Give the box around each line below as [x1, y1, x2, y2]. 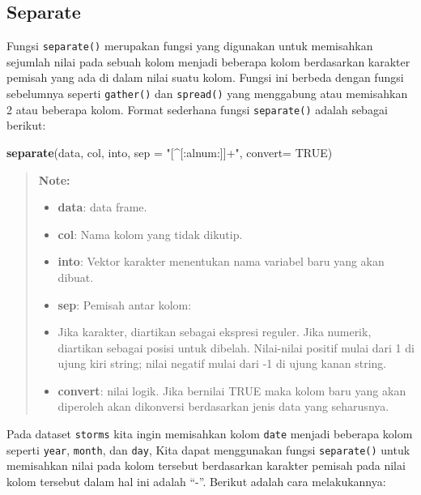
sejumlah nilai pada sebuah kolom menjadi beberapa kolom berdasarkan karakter [6, 53, 410, 70]
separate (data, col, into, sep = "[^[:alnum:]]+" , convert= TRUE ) [6, 143, 333, 160]
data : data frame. [57, 198, 147, 215]
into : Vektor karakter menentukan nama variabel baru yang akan [57, 253, 385, 270]
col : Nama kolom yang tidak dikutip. [57, 225, 243, 242]
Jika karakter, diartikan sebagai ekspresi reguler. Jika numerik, [57, 323, 372, 340]
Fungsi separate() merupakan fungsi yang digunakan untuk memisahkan [6, 37, 373, 54]
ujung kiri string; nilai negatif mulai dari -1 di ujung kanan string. [57, 355, 387, 372]
